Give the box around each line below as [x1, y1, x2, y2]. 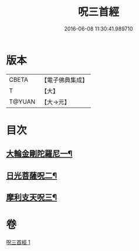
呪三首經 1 [6, 239, 30, 246]
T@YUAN [9, 98, 36, 106]
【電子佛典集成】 [40, 76, 89, 84]
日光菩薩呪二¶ [6, 170, 57, 180]
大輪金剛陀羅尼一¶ [6, 149, 73, 159]
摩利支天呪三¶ [6, 192, 57, 203]
